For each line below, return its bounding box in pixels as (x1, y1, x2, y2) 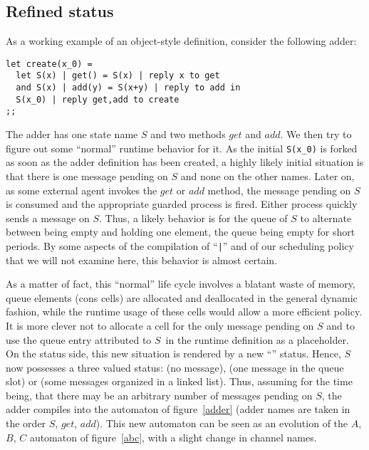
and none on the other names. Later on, (180, 168, 355, 183)
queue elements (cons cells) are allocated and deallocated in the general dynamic (6, 290, 358, 305)
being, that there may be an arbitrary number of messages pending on (6, 387, 313, 402)
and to (326, 318, 355, 333)
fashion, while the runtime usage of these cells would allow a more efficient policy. (6, 304, 363, 319)
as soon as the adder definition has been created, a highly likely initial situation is (6, 155, 364, 169)
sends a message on (6, 210, 90, 225)
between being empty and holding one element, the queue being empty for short (6, 224, 355, 239)
